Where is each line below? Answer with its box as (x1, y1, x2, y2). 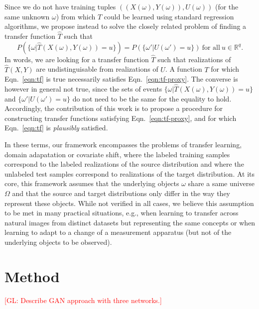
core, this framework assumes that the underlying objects (4, 178, 179, 189)
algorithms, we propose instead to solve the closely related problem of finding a (4, 21, 247, 31)
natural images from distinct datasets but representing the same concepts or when (4, 217, 256, 227)
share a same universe (188, 178, 255, 189)
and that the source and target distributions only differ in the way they (12, 188, 231, 198)
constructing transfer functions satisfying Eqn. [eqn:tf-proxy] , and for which (4, 112, 237, 123)
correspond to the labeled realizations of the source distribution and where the (4, 159, 244, 169)
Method (4, 266, 60, 286)
